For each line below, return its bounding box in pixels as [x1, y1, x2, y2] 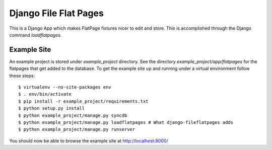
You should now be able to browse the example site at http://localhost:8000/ [9, 137, 168, 143]
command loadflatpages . [9, 32, 62, 38]
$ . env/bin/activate [18, 91, 72, 97]
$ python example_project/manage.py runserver [18, 126, 135, 132]
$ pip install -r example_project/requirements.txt [18, 98, 149, 104]
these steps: [9, 72, 35, 79]
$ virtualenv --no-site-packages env [18, 85, 112, 90]
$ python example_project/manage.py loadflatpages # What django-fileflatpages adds [18, 119, 234, 125]
